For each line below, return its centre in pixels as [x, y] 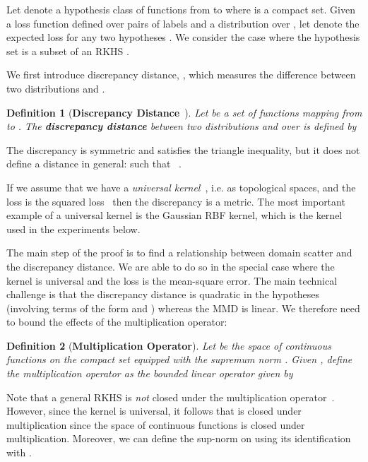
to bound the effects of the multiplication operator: [117, 322]
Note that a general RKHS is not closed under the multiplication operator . [171, 397]
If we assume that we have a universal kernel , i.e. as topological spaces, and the [181, 187]
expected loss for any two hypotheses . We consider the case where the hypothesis [183, 37]
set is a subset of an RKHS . [68, 51]
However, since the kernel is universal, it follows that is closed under [154, 411]
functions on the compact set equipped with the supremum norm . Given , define [179, 359]
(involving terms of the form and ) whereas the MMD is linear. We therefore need [183, 308]
